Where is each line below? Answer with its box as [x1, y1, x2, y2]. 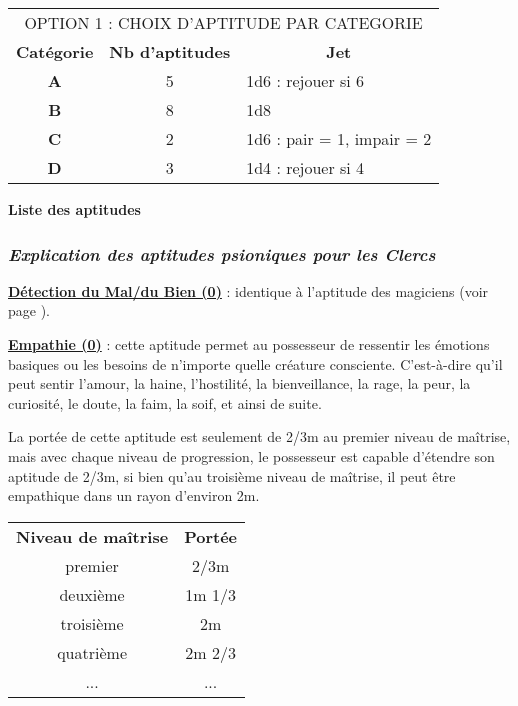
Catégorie [16, 40, 94, 63]
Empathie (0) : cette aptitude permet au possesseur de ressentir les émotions [8, 334, 490, 354]
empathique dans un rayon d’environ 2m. [8, 485, 260, 506]
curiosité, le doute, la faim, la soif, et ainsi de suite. [8, 392, 322, 413]
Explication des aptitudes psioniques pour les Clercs [8, 241, 436, 266]
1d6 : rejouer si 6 [246, 69, 365, 92]
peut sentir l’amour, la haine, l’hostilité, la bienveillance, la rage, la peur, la [8, 373, 471, 394]
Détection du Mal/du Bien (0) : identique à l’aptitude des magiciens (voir [8, 280, 489, 301]
